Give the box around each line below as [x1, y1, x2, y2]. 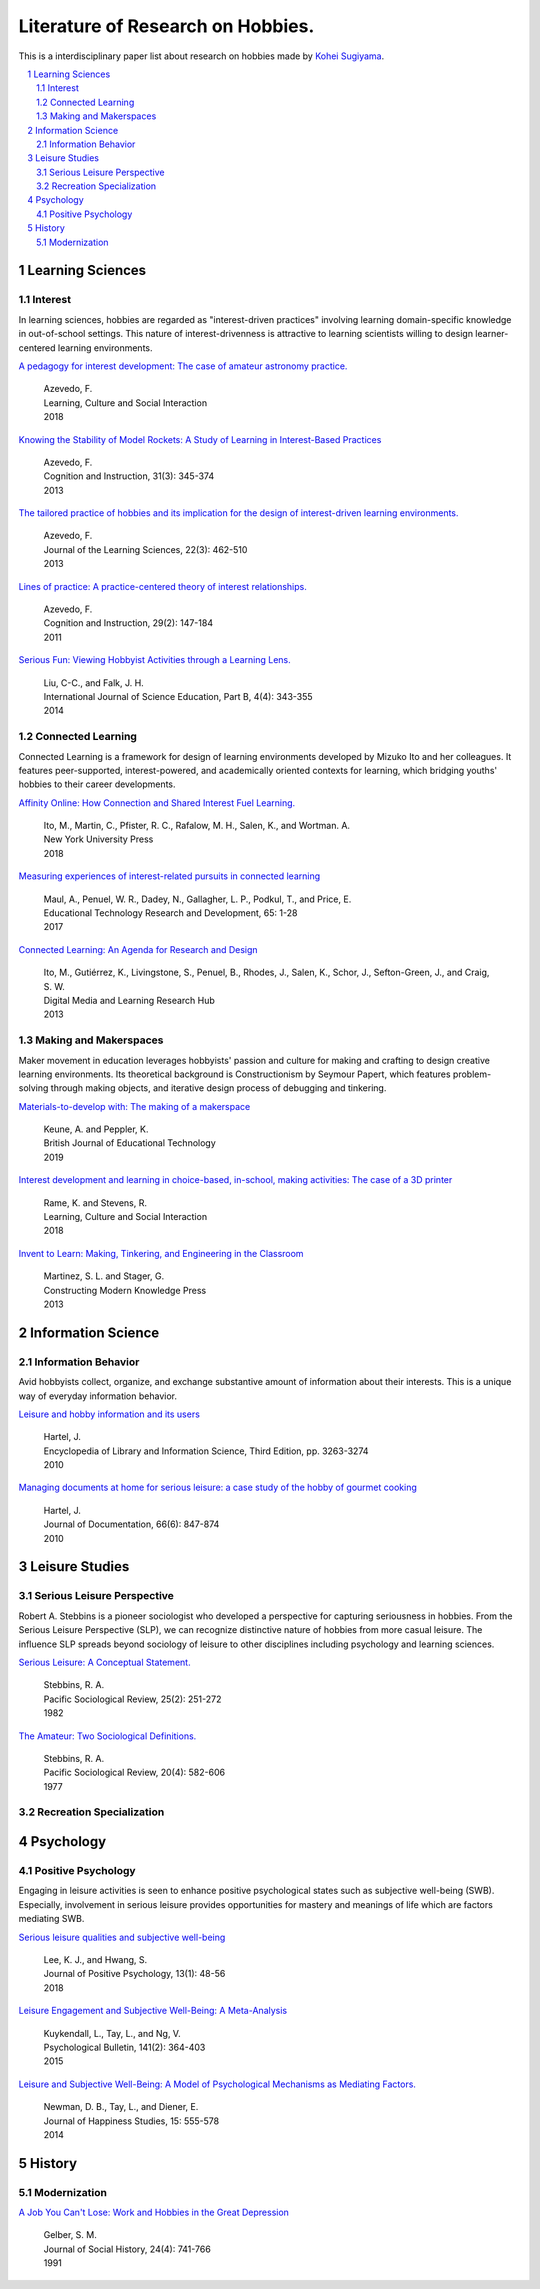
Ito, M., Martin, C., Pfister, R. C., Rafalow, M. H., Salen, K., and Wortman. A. [43, 820, 350, 832]
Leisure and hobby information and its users [18, 1408, 200, 1420]
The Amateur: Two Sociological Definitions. [18, 1730, 197, 1742]
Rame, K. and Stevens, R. [43, 1196, 147, 1209]
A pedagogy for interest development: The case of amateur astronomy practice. [18, 360, 348, 372]
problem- [452, 1068, 492, 1080]
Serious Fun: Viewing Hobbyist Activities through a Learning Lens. [18, 654, 292, 666]
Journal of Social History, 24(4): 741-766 [43, 2243, 212, 2255]
